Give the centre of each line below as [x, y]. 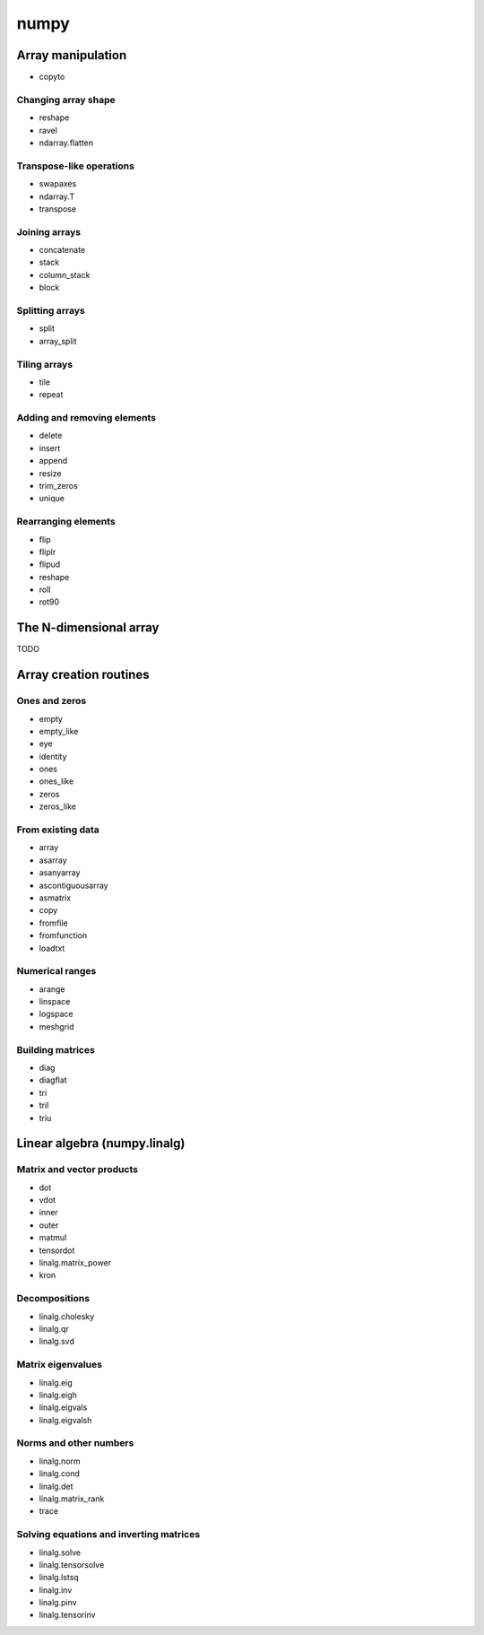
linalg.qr [54, 1328]
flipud [50, 564]
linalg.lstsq [59, 1578]
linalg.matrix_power [75, 1263]
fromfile [54, 923]
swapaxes [58, 184]
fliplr [48, 552]
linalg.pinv [58, 1603]
